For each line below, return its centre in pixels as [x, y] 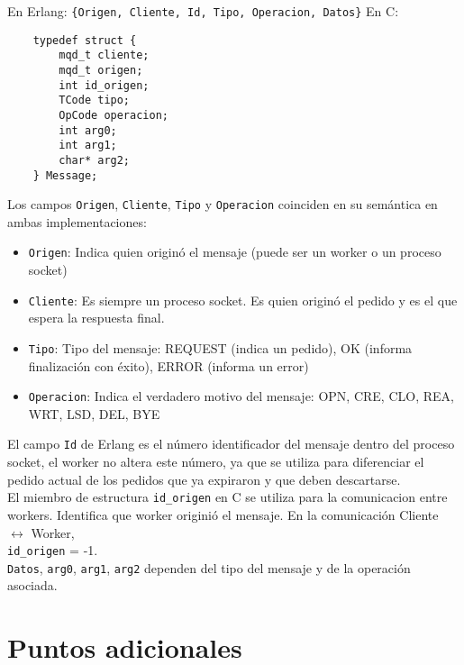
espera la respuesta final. [96, 318]
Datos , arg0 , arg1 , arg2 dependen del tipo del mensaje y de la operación [209, 567]
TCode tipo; [95, 100]
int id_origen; [104, 85]
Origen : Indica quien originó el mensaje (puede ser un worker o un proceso [235, 252]
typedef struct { [85, 40]
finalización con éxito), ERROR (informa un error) [168, 365]
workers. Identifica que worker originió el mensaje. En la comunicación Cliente [223, 514]
